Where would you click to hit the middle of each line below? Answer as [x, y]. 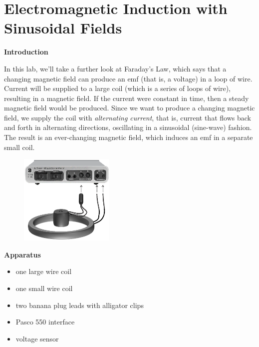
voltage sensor [37, 338]
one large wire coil [44, 271]
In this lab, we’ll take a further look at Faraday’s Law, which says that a [115, 68]
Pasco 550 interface [45, 322]
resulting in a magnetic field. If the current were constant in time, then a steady [127, 98]
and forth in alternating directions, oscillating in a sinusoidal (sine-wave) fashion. [128, 127]
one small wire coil [44, 288]
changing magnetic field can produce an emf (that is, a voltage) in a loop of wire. [128, 78]
